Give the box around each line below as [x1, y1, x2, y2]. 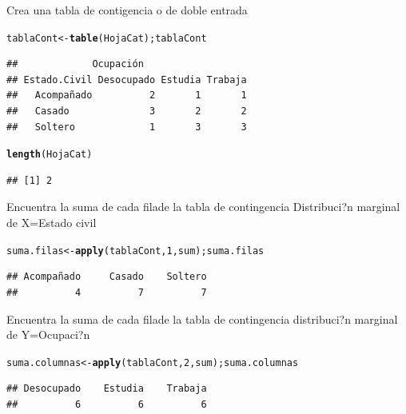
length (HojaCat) [6, 149, 93, 161]
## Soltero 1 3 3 [6, 121, 247, 133]
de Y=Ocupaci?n [6, 326, 90, 343]
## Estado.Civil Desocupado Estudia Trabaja [6, 74, 247, 86]
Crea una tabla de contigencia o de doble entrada [6, 2, 248, 18]
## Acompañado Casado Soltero [6, 271, 207, 283]
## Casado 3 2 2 [6, 105, 247, 117]
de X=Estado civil [6, 214, 97, 231]
